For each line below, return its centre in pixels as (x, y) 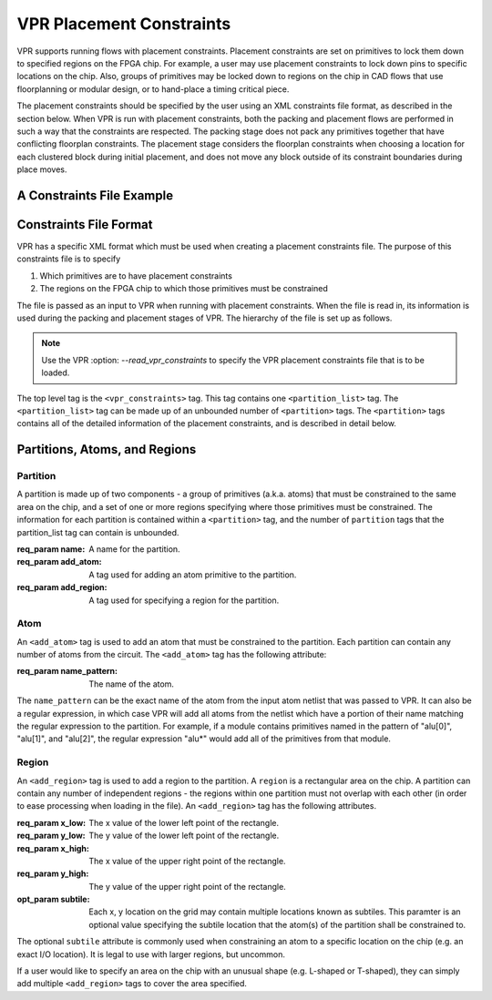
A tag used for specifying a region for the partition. (184, 600)
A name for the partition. (135, 549)
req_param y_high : (53, 873)
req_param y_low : (51, 836)
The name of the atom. (132, 684)
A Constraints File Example (95, 195)
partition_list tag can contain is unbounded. (98, 532)
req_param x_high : (53, 848)
